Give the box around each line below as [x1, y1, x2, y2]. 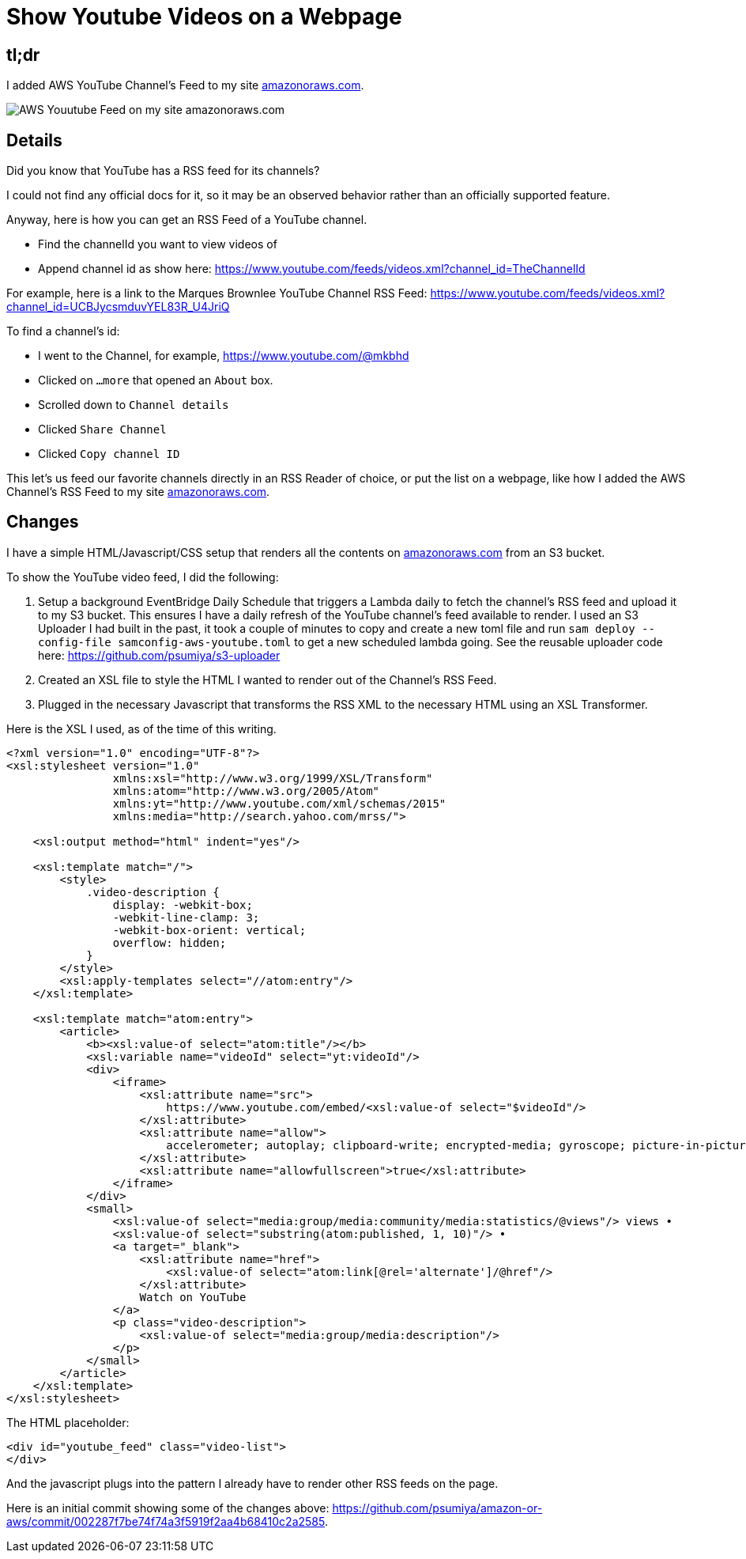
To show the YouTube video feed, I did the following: [6, 569, 279, 584]
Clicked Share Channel [38, 422, 167, 437]
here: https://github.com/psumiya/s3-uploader [38, 648, 281, 662]
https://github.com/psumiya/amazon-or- [332, 1500, 543, 1515]
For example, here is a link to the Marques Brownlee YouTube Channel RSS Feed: [6, 286, 428, 301]
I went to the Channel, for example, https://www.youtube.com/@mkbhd [38, 349, 409, 363]
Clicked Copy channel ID [38, 447, 180, 461]
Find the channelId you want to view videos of [38, 237, 277, 252]
